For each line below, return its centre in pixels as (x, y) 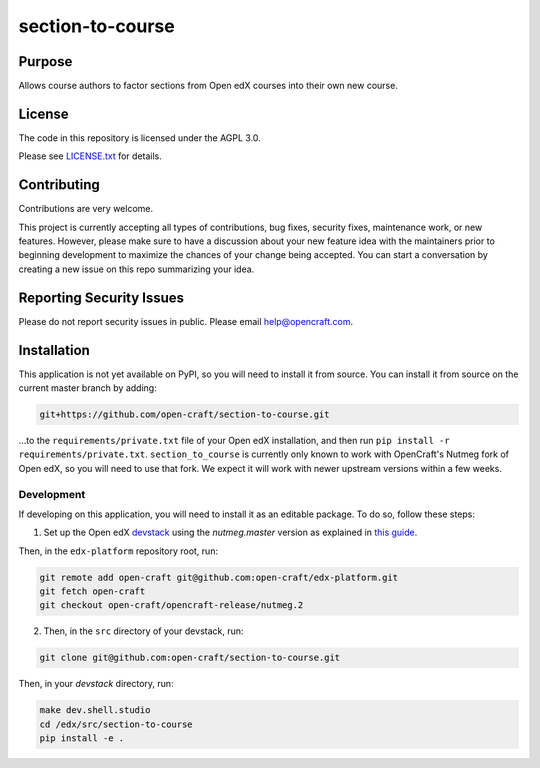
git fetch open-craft (92, 591)
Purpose (45, 61)
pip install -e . (82, 738)
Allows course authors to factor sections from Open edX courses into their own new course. (208, 86)
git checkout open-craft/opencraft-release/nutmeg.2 (171, 605)
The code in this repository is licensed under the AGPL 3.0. (140, 137)
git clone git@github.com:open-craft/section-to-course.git (190, 658)
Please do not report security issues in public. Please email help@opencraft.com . (186, 321)
